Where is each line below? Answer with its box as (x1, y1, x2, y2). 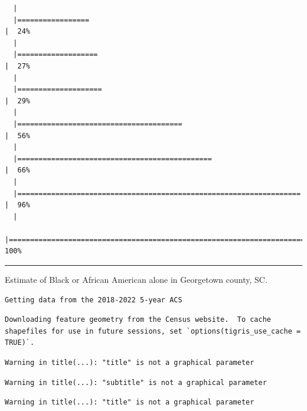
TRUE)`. (5, 338, 35, 347)
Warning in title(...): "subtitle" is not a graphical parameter (5, 378, 267, 387)
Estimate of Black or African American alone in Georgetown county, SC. (5, 273, 267, 286)
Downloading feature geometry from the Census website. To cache (5, 315, 272, 324)
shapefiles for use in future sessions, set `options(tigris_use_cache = (5, 327, 301, 335)
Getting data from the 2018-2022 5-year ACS (5, 295, 182, 304)
